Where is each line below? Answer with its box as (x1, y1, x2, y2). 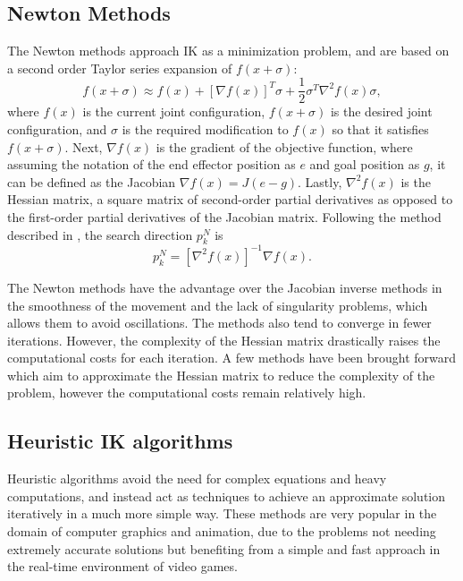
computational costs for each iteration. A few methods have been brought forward (7, 348, 457, 367)
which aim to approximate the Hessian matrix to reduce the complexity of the (7, 365, 435, 384)
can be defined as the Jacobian (7, 172, 176, 191)
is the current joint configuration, (82, 102, 265, 121)
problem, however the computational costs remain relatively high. (7, 383, 366, 402)
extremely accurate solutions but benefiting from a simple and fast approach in (7, 539, 441, 558)
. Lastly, (298, 172, 342, 191)
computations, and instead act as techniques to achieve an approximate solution (7, 486, 446, 505)
